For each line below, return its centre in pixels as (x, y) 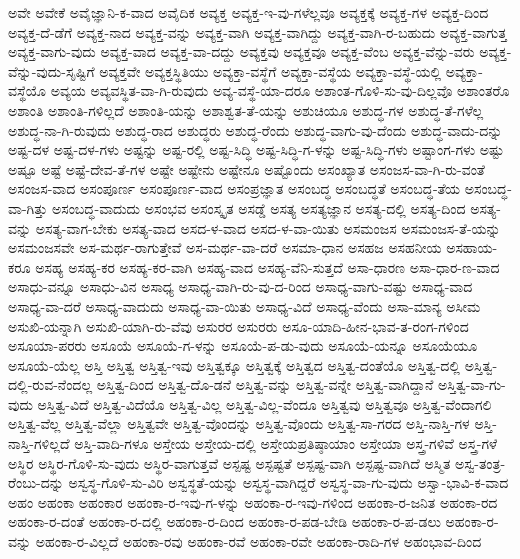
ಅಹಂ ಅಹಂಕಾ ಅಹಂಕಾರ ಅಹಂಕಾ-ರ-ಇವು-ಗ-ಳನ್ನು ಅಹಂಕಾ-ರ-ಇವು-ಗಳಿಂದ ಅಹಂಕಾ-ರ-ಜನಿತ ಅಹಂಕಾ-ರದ (253, 501)
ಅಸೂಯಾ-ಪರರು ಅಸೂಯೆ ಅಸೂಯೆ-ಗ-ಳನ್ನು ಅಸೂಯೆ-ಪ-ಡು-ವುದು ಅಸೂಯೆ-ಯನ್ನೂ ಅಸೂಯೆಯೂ (243, 345)
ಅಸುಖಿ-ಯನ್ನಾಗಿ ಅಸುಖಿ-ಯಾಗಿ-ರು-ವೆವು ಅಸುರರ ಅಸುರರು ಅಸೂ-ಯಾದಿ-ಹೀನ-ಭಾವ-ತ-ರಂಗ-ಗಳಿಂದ (238, 325)
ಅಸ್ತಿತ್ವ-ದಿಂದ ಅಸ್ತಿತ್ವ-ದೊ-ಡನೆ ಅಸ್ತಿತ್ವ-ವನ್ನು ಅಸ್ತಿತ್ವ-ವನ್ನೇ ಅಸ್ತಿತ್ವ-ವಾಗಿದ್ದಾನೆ (265, 384)
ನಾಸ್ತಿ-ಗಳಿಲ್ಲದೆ (39, 443)
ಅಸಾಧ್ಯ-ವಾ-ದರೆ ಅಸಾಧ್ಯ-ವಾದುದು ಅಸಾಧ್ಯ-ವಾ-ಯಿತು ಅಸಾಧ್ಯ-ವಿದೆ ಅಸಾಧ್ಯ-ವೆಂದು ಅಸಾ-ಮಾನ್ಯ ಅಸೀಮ (244, 305)
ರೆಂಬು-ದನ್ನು (36, 482)
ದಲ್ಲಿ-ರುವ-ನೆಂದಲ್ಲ (50, 384)
